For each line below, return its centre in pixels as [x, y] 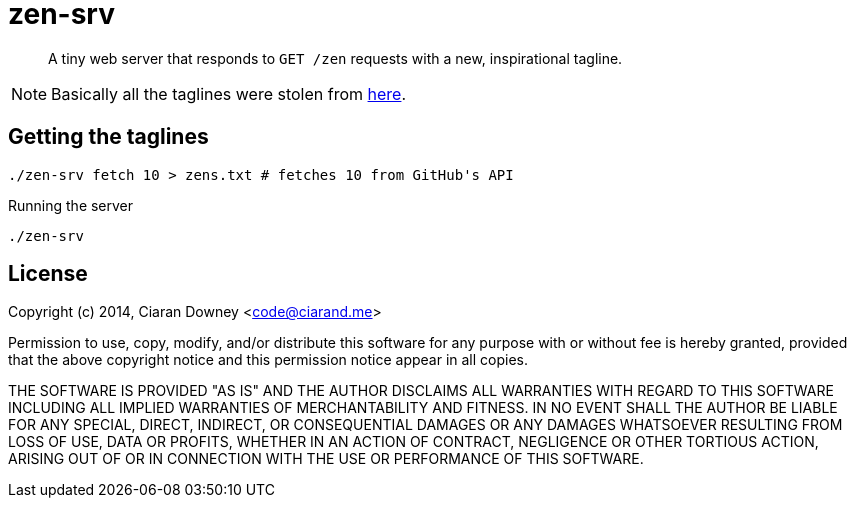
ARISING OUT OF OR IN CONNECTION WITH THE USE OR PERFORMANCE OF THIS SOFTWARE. [326, 459]
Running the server [71, 205]
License [48, 274]
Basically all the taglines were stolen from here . [229, 93]
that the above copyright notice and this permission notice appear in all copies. [268, 360]
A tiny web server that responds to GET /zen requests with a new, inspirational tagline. [335, 58]
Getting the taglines [108, 137]
